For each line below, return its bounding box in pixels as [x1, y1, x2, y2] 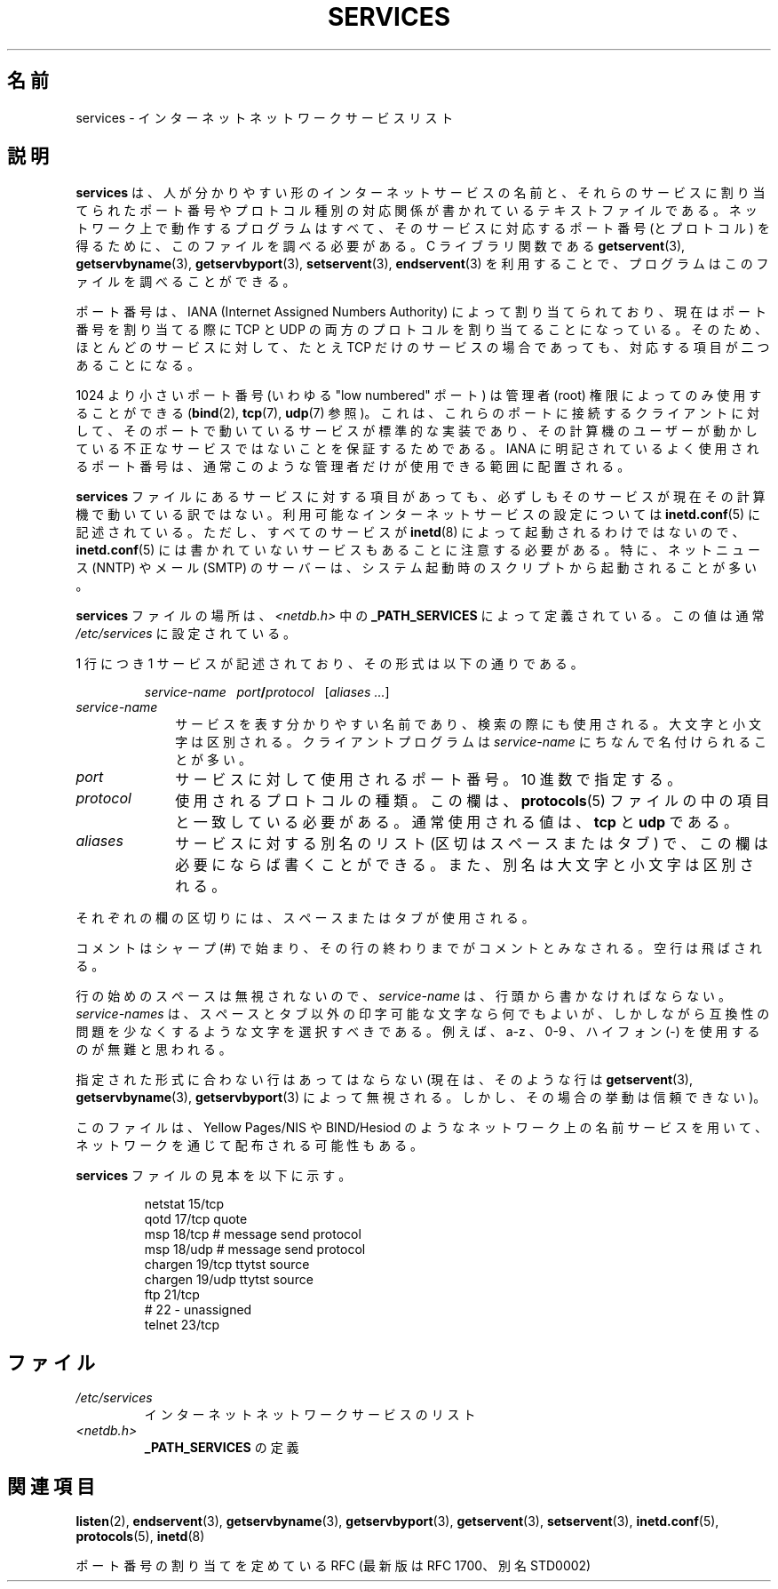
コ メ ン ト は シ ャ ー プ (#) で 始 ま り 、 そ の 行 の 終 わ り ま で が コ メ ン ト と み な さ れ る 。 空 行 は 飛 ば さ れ [75, 940, 762, 956]
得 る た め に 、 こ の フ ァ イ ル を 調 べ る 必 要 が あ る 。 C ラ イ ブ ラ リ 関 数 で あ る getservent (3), [75, 238, 686, 254]
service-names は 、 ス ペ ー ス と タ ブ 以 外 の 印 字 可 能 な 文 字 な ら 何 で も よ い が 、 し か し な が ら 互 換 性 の [75, 1006, 770, 1022]
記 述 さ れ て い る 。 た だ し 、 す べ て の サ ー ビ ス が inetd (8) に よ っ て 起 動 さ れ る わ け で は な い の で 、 [75, 524, 745, 540]
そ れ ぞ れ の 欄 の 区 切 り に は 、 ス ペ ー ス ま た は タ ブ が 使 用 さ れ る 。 [75, 910, 535, 926]
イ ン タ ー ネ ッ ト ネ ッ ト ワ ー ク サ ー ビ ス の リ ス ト [144, 1407, 476, 1423]
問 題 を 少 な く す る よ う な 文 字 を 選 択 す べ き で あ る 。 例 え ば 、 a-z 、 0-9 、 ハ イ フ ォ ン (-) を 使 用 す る [75, 1024, 760, 1040]
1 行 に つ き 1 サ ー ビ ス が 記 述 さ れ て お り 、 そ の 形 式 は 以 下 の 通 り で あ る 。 [75, 656, 583, 672]
